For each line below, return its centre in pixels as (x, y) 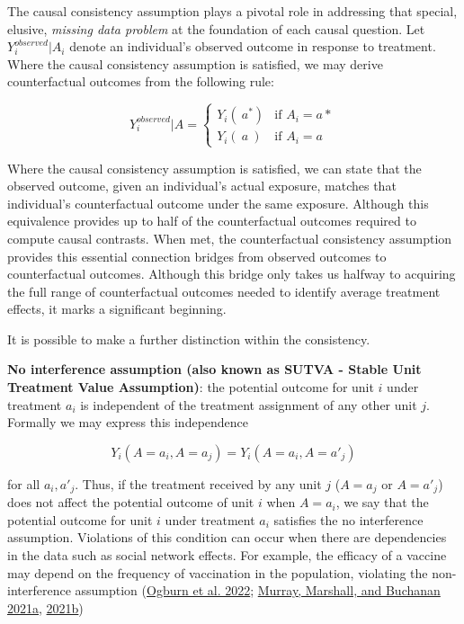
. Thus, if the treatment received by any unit (198, 483)
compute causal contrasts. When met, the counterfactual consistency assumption (230, 238)
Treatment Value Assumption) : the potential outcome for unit (191, 387)
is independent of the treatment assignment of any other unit (249, 404)
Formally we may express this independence (128, 422)
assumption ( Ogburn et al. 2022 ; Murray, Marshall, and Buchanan (258, 590)
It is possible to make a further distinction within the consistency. (189, 339)
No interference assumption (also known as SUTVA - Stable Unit (214, 369)
